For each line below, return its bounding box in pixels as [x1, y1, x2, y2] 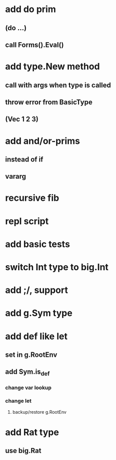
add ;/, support [5, 284, 68, 296]
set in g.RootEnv [5, 351, 57, 359]
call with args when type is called [5, 81, 111, 89]
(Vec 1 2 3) [5, 115, 38, 124]
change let [5, 398, 31, 405]
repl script [5, 215, 49, 227]
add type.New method [5, 61, 100, 72]
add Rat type [5, 426, 59, 438]
